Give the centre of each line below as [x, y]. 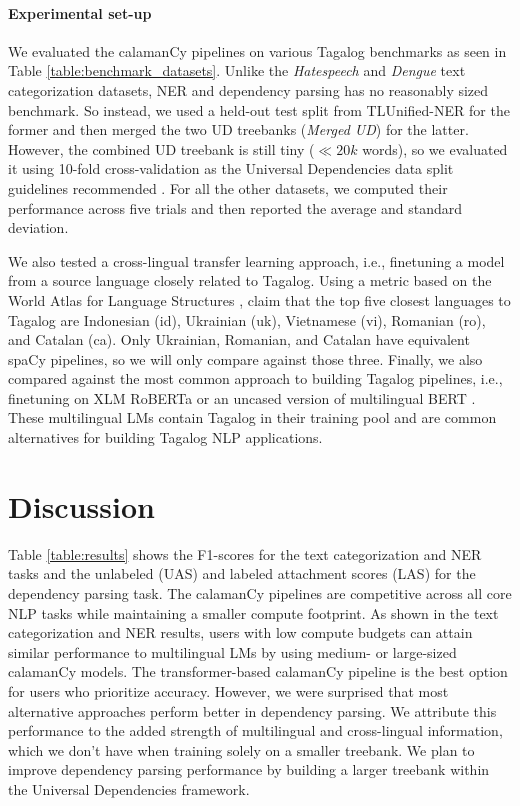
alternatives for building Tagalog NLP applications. [165, 437]
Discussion [81, 505]
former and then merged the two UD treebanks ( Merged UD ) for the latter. [238, 129]
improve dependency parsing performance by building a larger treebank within [249, 769]
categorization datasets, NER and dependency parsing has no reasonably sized [248, 89]
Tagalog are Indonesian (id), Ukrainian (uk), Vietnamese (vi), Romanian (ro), [247, 319]
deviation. [38, 227]
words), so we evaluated [435, 148]
